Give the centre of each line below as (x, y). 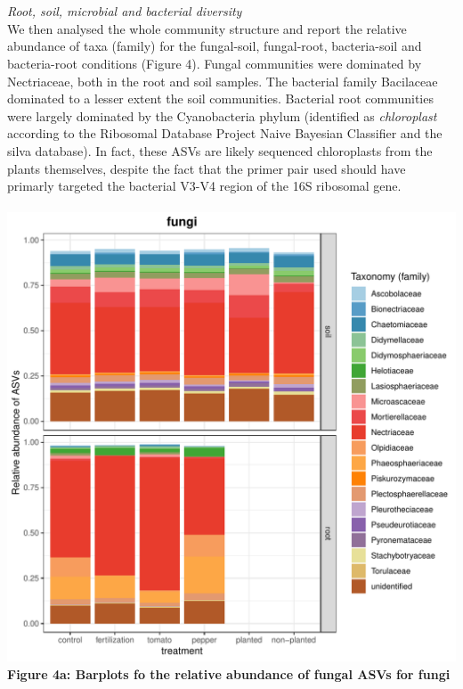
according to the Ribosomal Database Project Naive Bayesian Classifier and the (225, 133)
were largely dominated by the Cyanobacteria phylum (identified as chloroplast (222, 115)
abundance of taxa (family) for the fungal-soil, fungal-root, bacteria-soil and (215, 46)
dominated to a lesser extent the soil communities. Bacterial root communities (220, 98)
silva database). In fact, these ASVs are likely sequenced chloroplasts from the (220, 150)
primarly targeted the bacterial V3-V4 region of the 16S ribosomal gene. (204, 186)
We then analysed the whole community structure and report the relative (207, 28)
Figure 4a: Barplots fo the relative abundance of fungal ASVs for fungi (229, 673)
